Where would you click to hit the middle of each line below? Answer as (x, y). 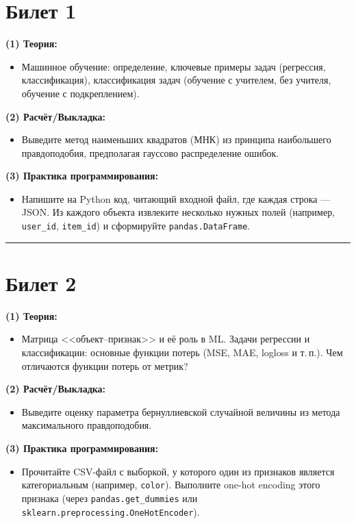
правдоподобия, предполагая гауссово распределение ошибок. (150, 152)
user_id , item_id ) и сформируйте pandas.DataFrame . (136, 226)
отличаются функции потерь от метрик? (105, 365)
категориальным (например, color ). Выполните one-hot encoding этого (171, 485)
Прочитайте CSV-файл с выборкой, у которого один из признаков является (178, 471)
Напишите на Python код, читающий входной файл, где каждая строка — (176, 198)
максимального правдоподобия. (87, 425)
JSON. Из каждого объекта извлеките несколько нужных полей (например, (178, 212)
